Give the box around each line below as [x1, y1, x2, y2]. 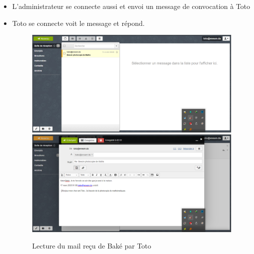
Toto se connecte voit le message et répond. [12, 17, 145, 28]
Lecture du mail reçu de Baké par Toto [32, 241, 152, 251]
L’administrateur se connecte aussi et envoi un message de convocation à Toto [12, 1, 251, 11]
